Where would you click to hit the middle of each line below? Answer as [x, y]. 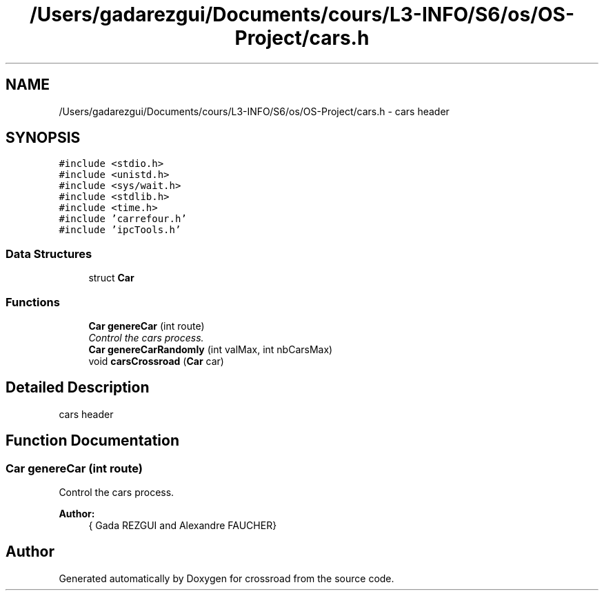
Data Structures [49, 254]
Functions [33, 302]
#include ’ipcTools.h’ [120, 230]
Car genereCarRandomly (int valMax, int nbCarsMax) [211, 349]
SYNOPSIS [43, 138]
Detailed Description [78, 388]
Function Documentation [92, 441]
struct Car [111, 278]
